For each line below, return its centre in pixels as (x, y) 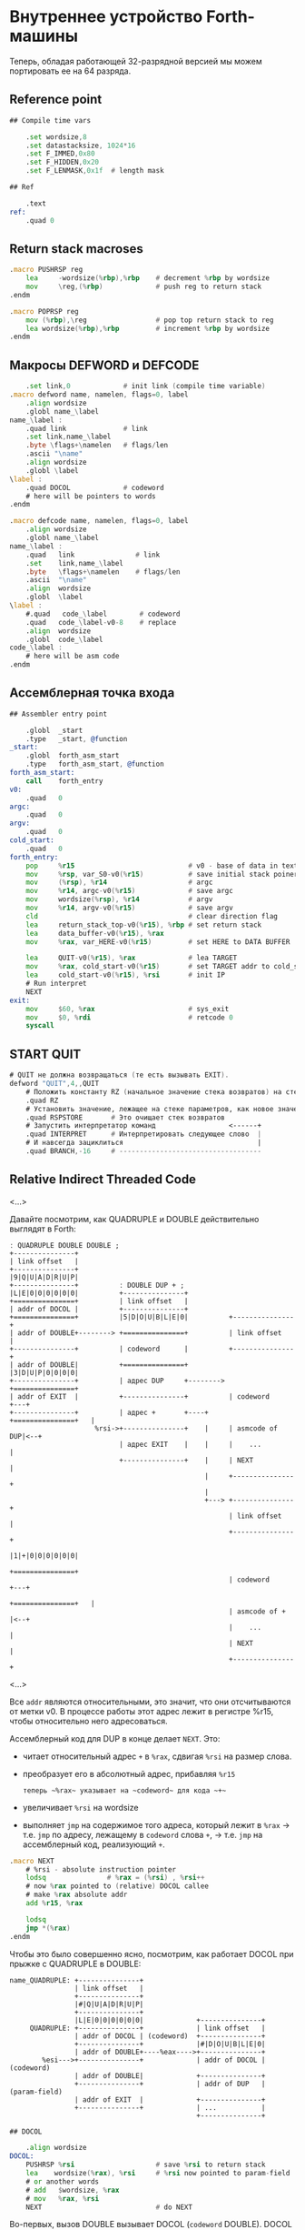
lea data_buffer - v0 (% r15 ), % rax (95, 933)
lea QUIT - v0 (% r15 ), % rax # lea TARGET (132, 958)
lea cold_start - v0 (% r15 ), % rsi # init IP (125, 975)
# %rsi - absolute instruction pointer (101, 1869)
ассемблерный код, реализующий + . (93, 1844)
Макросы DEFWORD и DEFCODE (104, 365)
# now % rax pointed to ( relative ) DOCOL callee (117, 1886)
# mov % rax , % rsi (63, 2198)
